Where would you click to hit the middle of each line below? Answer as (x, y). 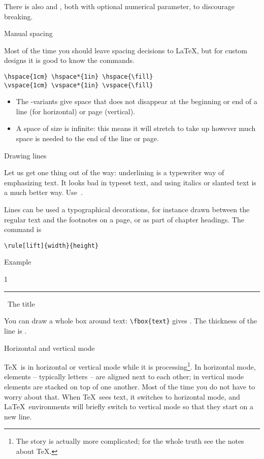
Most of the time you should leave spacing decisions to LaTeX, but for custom (126, 50)
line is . (15, 330)
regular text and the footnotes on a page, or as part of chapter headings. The (124, 219)
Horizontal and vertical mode (49, 348)
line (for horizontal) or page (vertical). (76, 111)
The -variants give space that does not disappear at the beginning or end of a (137, 101)
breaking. (19, 16)
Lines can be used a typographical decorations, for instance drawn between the (127, 209)
